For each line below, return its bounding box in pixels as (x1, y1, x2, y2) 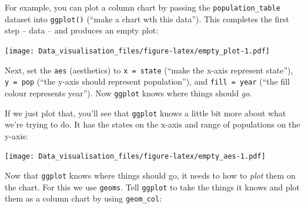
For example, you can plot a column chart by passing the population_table (5, 1, 280, 13)
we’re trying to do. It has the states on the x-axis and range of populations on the (5, 118, 300, 130)
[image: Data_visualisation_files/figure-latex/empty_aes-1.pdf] (5, 152, 266, 161)
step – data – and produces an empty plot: (5, 24, 159, 36)
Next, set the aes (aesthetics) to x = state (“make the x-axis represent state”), (5, 63, 293, 76)
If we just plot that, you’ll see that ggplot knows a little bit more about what (5, 106, 286, 119)
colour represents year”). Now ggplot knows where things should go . (5, 86, 252, 99)
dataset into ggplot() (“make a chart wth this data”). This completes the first (5, 12, 289, 25)
